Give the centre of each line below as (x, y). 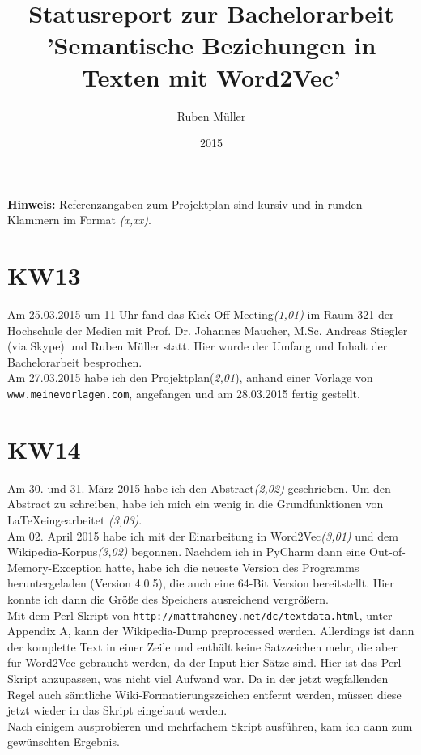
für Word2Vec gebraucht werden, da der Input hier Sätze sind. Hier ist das (193, 662)
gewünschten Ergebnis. (64, 742)
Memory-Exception (55, 567)
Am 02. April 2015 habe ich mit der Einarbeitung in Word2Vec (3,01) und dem (203, 535)
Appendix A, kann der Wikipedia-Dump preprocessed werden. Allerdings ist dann (211, 631)
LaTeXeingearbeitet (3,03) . (75, 519)
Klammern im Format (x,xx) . (79, 220)
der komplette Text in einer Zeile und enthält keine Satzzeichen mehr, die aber (202, 646)
